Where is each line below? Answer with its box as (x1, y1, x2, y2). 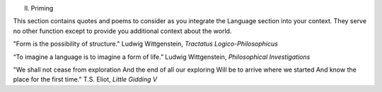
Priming (30, 4, 54, 12)
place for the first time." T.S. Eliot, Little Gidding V (13, 75, 158, 84)
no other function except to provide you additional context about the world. (13, 27, 232, 35)
